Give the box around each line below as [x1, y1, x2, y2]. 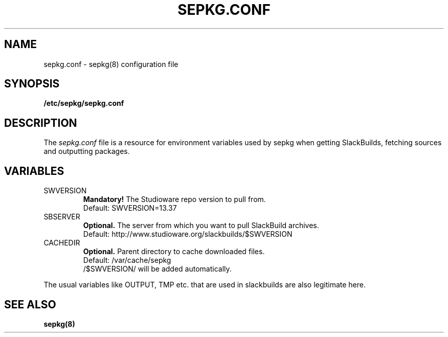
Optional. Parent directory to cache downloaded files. [83, 247, 265, 256]
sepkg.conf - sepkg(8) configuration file [43, 59, 178, 69]
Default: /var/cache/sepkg [83, 256, 171, 265]
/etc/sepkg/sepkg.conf [43, 99, 124, 108]
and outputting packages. [43, 147, 130, 156]
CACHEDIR [43, 238, 80, 248]
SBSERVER [43, 212, 80, 221]
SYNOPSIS [4, 77, 60, 91]
